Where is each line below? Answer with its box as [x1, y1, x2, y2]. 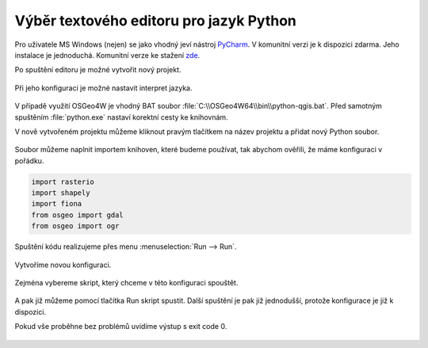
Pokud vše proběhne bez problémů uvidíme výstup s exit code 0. [14, 322, 227, 331]
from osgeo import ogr [31, 222, 120, 231]
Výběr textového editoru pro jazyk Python [14, 12, 296, 29]
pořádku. [14, 155, 44, 166]
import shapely [31, 189, 90, 197]
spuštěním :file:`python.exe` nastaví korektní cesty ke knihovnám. [14, 112, 229, 122]
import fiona [31, 199, 82, 208]
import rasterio [31, 177, 95, 186]
